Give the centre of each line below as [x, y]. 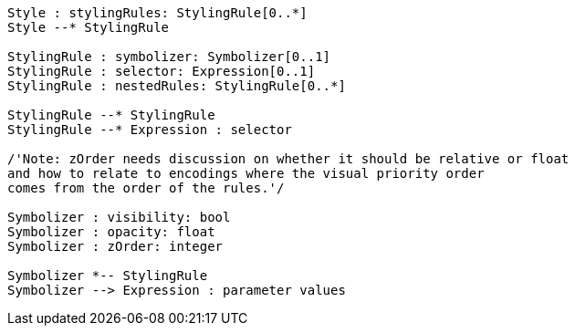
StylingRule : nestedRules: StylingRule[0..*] [177, 86]
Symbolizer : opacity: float [111, 232]
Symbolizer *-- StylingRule [108, 276]
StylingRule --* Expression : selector [150, 130]
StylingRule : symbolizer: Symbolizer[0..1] [169, 57]
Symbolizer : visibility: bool [119, 217]
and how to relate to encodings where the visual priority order [246, 173]
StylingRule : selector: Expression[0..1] [162, 71]
